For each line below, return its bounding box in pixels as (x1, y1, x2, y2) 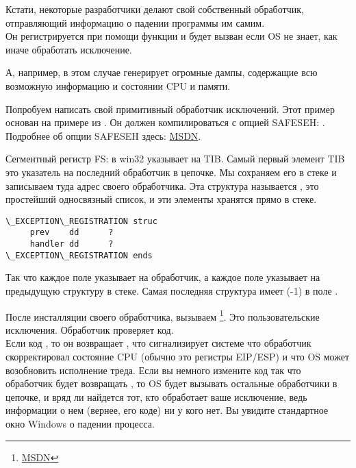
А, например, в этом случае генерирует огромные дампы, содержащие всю (5, 65, 318, 79)
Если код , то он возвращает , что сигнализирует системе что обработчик (5, 336, 311, 350)
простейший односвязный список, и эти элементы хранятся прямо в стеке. (5, 192, 317, 206)
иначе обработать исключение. (5, 42, 132, 56)
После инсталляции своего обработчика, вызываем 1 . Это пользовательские (5, 307, 320, 323)
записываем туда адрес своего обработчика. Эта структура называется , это (5, 178, 319, 193)
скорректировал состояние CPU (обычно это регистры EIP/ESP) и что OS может (5, 349, 350, 363)
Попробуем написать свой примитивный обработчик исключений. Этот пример (5, 101, 335, 116)
